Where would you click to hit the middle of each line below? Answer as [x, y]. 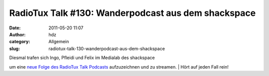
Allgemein [59, 42]
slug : [14, 48]
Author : [17, 34]
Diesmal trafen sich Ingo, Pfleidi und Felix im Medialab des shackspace [82, 58]
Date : [15, 28]
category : [20, 42]
